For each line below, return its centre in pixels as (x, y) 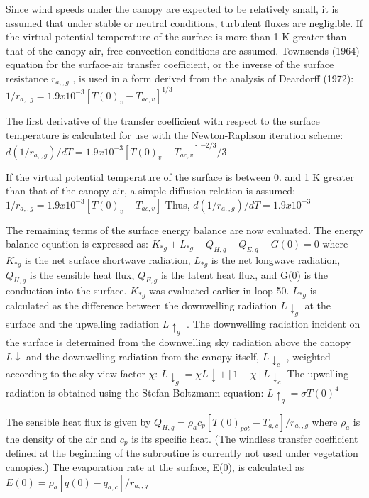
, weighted (308, 356)
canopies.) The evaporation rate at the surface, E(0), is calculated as (155, 467)
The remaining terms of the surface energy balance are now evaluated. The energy (184, 229)
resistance (27, 78)
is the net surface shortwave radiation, (108, 260)
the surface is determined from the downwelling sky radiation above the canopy (178, 342)
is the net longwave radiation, (276, 260)
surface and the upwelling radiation (83, 324)
